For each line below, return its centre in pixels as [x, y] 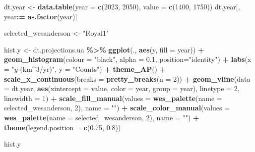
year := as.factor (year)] [41, 16]
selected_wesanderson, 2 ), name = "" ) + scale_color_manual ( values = [117, 108]
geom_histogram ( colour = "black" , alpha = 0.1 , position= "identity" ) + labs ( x [128, 59]
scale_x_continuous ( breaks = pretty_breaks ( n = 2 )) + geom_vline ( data [127, 78]
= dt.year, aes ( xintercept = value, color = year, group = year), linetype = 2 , [122, 88]
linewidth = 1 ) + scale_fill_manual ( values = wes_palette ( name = [113, 98]
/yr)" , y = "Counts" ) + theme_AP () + [103, 69]
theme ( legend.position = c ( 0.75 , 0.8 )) [63, 127]
